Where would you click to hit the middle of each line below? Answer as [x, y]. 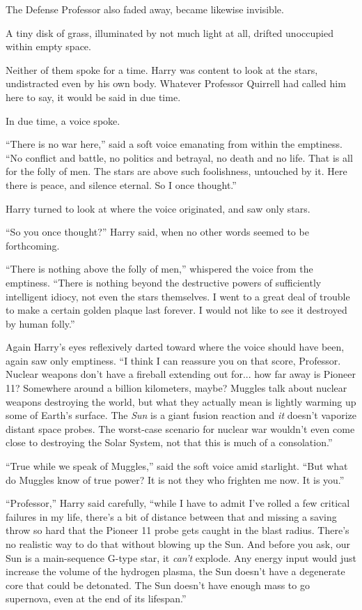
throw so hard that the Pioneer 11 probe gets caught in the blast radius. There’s [178, 530]
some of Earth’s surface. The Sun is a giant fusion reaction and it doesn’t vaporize [181, 415]
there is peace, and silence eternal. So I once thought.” [121, 184]
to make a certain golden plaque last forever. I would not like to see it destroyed [176, 310]
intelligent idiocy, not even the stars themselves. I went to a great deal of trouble [178, 296]
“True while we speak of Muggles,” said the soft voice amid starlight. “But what [177, 466]
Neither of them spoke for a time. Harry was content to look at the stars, [162, 69]
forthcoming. [33, 245]
